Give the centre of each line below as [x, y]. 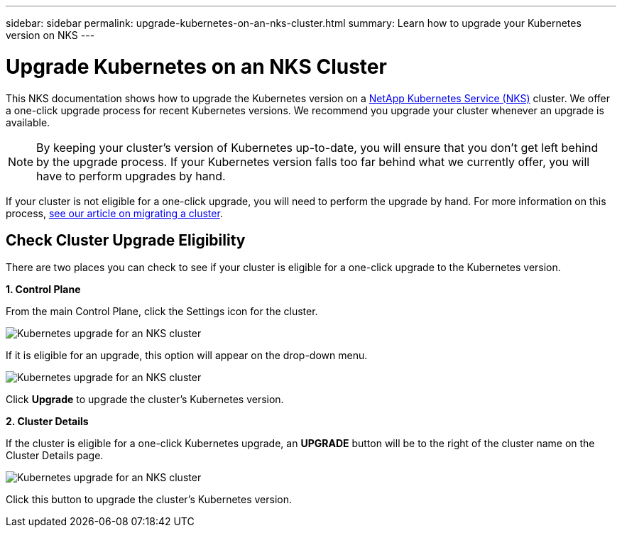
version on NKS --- [50, 35]
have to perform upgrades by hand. [131, 176]
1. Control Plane [43, 290]
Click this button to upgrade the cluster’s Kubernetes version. [149, 500]
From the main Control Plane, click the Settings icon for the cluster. [162, 312]
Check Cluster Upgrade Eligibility [126, 240]
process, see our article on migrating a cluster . [114, 213]
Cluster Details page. [55, 456]
